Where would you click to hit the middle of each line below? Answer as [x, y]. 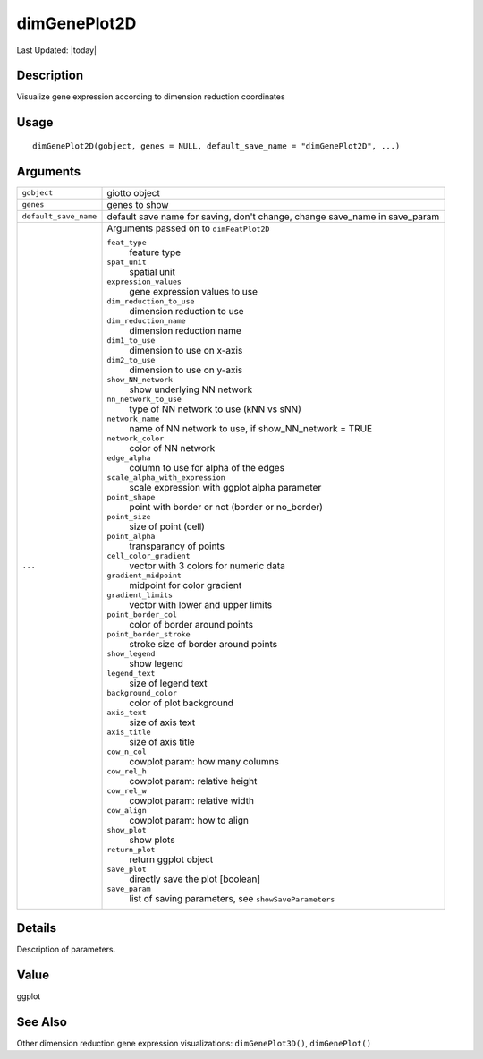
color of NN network [172, 448]
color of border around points [191, 624]
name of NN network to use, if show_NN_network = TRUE [251, 428]
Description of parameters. [66, 950]
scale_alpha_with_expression [166, 478]
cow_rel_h [127, 771]
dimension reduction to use [187, 311]
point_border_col [142, 615]
